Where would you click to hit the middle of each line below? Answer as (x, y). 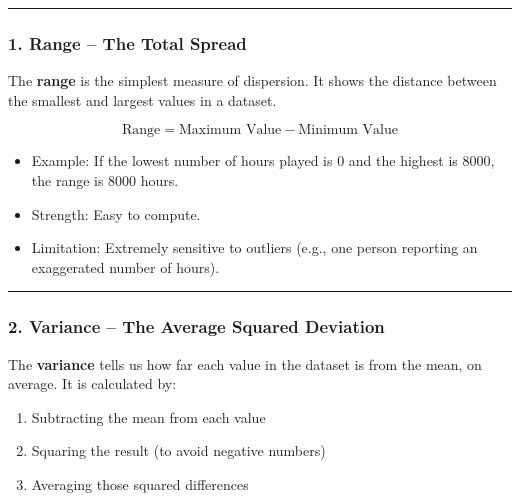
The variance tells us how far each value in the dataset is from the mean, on (245, 363)
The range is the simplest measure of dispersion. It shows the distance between (252, 80)
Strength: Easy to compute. (116, 213)
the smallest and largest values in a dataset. (142, 99)
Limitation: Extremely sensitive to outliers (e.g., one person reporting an (254, 247)
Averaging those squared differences (140, 483)
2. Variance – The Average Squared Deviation (196, 326)
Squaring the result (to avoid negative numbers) (178, 450)
